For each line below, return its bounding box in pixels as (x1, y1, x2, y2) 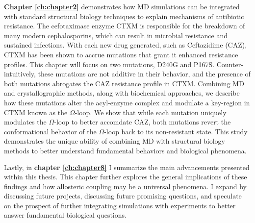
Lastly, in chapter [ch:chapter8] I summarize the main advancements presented (4, 162, 250, 172)
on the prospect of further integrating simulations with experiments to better (4, 200, 236, 210)
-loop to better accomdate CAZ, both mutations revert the (54, 117, 231, 127)
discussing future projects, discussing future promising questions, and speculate (4, 191, 242, 201)
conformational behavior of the (4, 126, 97, 136)
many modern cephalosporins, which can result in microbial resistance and (4, 30, 228, 40)
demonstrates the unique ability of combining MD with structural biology (4, 136, 225, 146)
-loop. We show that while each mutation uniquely (75, 107, 227, 117)
